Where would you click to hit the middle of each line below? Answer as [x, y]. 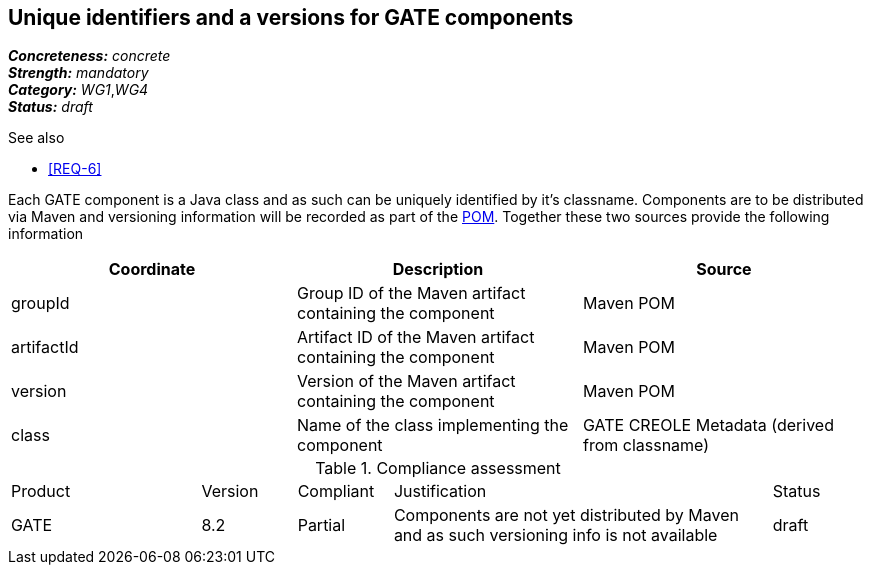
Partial [321, 525]
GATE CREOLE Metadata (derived [708, 425]
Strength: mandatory [78, 73]
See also [36, 138]
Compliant [336, 491]
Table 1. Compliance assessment [438, 468]
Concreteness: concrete [89, 56]
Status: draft [50, 107]
